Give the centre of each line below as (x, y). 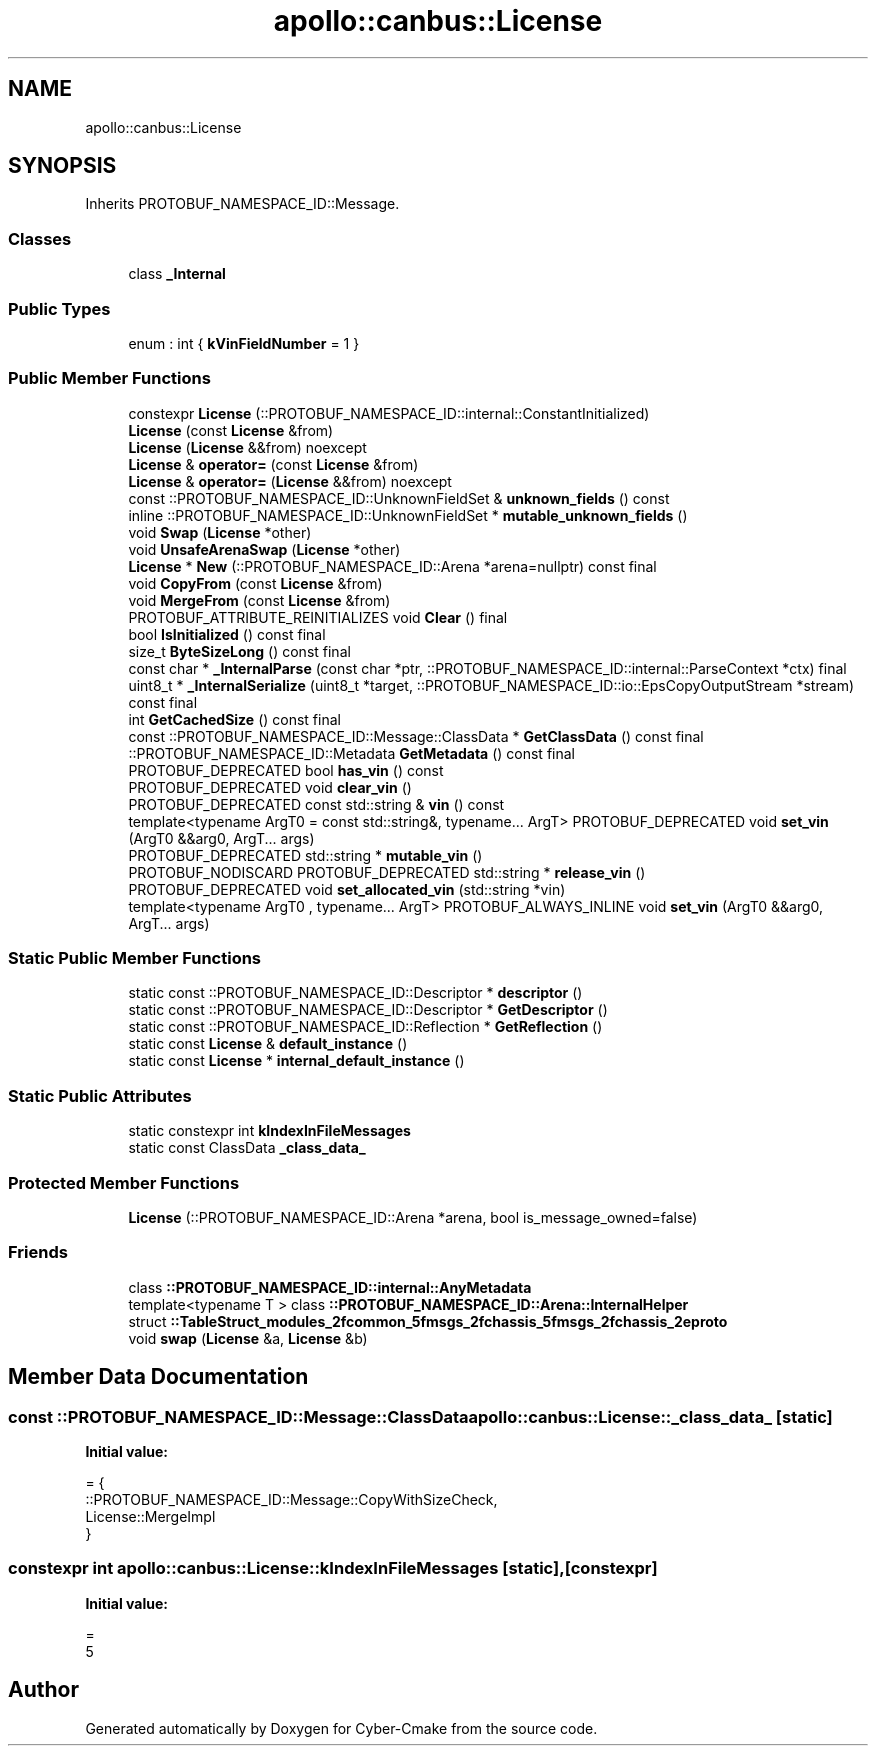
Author (43, 1690)
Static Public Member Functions (135, 958)
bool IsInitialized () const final (227, 634)
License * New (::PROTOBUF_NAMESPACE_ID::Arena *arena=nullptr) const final (392, 566)
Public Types (59, 308)
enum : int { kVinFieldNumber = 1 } (244, 343)
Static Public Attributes (100, 1095)
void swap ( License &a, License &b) (248, 1338)
